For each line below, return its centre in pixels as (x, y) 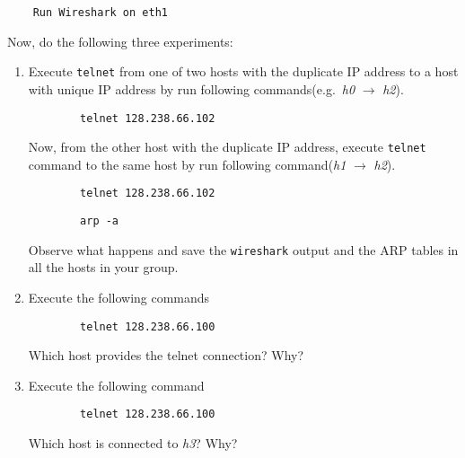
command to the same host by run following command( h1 (187, 164)
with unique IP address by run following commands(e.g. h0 (192, 88)
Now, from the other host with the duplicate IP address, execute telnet (227, 147)
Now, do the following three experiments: (120, 41)
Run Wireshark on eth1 (100, 13)
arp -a (100, 221)
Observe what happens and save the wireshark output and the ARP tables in (243, 249)
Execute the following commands (119, 297)
